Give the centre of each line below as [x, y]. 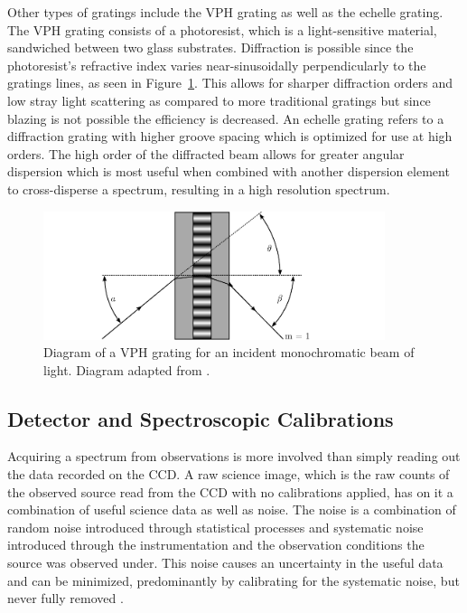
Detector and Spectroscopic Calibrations [201, 418]
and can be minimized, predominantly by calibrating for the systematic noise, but [233, 580]
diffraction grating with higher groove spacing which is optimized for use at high [230, 136]
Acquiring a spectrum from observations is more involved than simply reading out [234, 456]
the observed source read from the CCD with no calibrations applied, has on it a [230, 491]
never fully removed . [65, 598]
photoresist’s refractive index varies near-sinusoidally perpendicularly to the [217, 65]
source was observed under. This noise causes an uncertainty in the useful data [225, 563]
